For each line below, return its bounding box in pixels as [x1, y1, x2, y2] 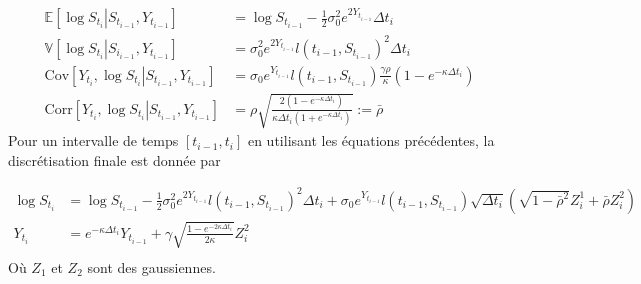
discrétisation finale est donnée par [8, 149, 221, 170]
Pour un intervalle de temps [8, 130, 179, 151]
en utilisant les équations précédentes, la [247, 130, 495, 151]
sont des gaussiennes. [87, 256, 216, 277]
